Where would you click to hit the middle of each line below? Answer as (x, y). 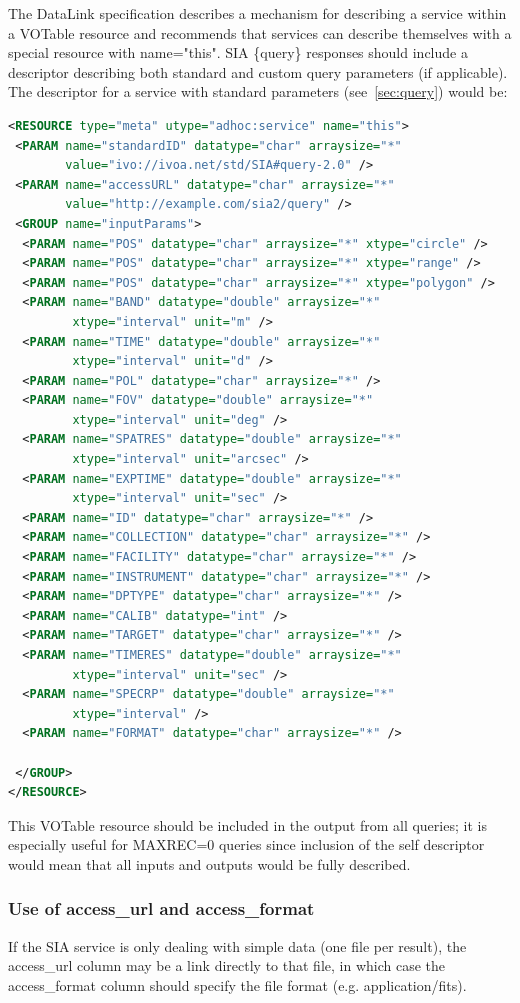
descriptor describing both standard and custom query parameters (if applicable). (258, 71)
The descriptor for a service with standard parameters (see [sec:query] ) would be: (258, 91)
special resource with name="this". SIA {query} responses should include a (238, 52)
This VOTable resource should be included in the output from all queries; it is (247, 824)
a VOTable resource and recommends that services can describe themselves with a (260, 32)
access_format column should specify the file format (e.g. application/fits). (237, 984)
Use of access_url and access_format (161, 908)
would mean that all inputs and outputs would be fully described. (209, 863)
